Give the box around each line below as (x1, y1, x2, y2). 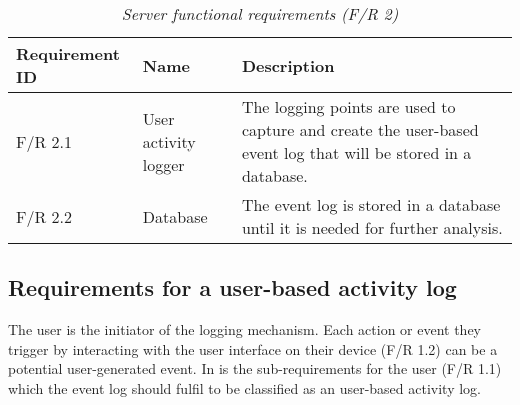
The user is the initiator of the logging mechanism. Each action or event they (8, 319, 482, 340)
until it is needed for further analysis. (241, 216, 503, 239)
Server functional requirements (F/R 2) (121, 2, 399, 25)
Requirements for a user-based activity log (8, 272, 457, 303)
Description (241, 53, 335, 77)
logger (142, 152, 185, 176)
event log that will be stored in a (241, 141, 472, 164)
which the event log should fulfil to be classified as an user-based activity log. (8, 377, 481, 398)
